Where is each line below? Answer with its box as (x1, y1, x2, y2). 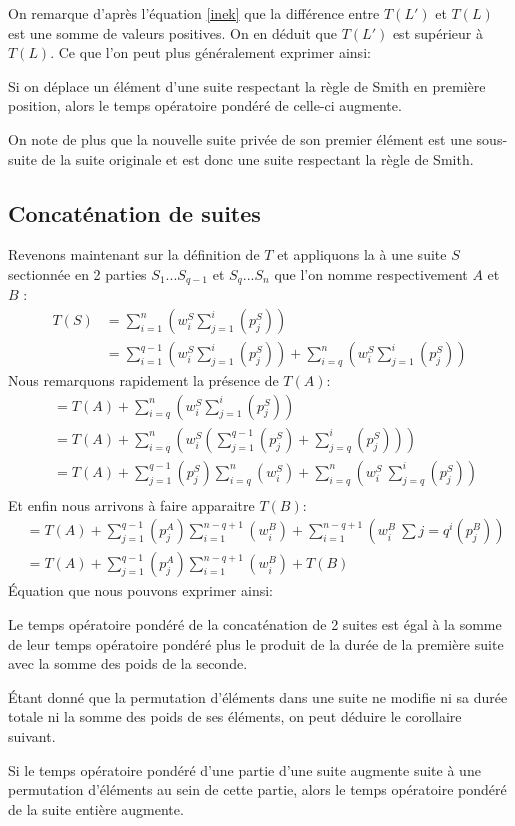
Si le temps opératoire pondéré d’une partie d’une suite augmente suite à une (8, 759, 481, 780)
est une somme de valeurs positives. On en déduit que (8, 22, 337, 43)
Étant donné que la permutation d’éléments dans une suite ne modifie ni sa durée (8, 686, 508, 707)
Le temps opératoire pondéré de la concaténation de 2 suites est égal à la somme (8, 614, 502, 635)
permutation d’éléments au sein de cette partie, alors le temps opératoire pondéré (8, 779, 507, 800)
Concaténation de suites (8, 197, 261, 228)
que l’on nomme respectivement (274, 263, 468, 284)
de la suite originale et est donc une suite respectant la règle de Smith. (41, 148, 474, 169)
